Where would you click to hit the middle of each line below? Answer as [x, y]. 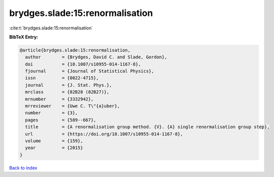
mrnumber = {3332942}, [59, 99]
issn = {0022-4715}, [62, 78]
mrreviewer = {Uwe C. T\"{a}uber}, [72, 106]
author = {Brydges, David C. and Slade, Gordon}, [96, 57]
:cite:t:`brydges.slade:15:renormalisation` [51, 28]
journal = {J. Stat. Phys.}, [69, 85]
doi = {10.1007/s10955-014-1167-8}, [83, 64]
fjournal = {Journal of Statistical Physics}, [90, 71]
